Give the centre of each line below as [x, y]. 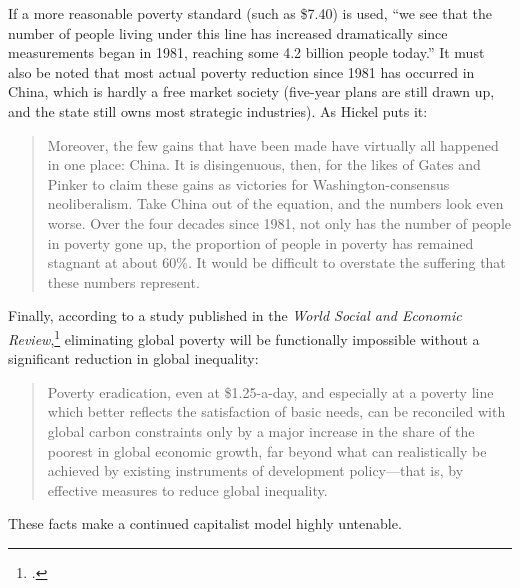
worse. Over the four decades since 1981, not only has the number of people [279, 222]
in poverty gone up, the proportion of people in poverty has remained [260, 242]
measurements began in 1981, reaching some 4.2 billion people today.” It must [246, 52]
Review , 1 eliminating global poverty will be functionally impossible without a [244, 337]
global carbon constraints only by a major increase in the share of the [261, 430]
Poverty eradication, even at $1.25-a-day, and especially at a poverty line [270, 391]
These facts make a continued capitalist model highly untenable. [205, 523]
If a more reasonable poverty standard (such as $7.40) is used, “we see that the [250, 13]
